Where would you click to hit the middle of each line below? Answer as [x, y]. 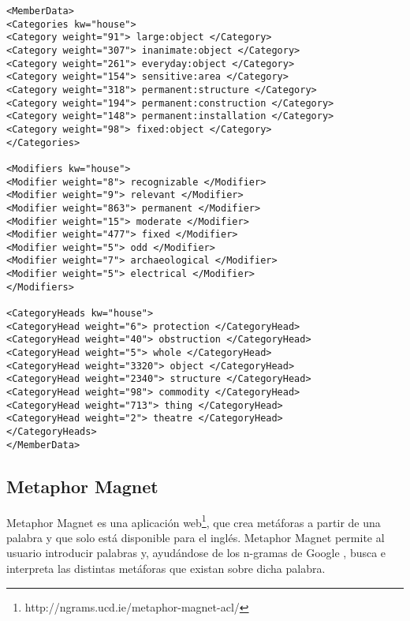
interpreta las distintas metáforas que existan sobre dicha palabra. [166, 568]
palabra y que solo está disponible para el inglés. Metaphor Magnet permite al [196, 537]
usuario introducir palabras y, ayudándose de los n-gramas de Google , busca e [196, 553]
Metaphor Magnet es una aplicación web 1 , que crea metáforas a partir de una [194, 521]
